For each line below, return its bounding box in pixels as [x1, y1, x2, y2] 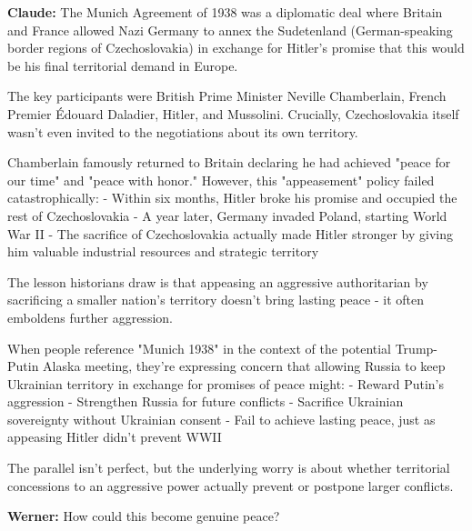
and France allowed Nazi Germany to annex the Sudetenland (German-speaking [7, 20, 453, 39]
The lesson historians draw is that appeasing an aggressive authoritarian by [7, 272, 428, 291]
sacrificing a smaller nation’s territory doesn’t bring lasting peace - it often [7, 290, 424, 309]
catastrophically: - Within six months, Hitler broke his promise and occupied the [7, 188, 457, 207]
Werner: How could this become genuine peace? [7, 506, 280, 526]
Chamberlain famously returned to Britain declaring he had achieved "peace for [7, 153, 451, 172]
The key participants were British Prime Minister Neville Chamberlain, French [7, 86, 447, 105]
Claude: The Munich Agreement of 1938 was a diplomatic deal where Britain [7, 3, 443, 21]
